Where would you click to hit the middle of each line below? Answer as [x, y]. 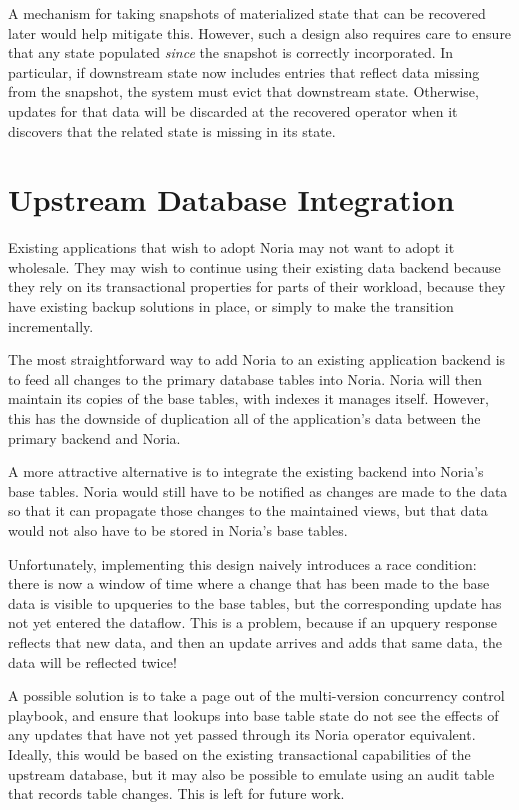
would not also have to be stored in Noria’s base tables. [178, 530]
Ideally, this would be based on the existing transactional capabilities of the [239, 753]
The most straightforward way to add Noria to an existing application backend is [257, 359]
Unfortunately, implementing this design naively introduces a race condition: [242, 563]
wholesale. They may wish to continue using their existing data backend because [254, 266]
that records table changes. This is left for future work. [176, 793]
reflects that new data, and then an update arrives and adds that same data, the [255, 641]
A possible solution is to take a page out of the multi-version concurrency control [256, 695]
